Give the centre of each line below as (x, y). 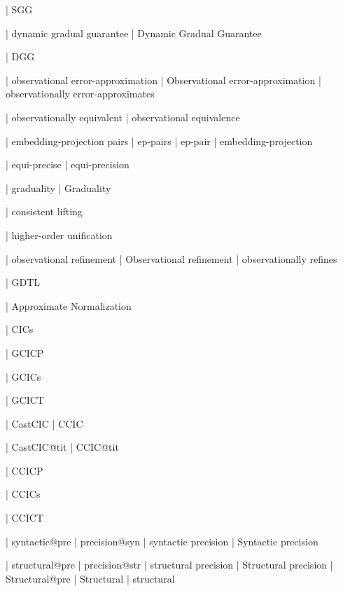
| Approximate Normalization (69, 305)
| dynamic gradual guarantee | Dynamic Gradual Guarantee (134, 33)
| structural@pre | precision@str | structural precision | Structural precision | (169, 565)
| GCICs (23, 376)
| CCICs (23, 494)
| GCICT (25, 400)
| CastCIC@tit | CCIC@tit (62, 447)
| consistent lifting (44, 211)
